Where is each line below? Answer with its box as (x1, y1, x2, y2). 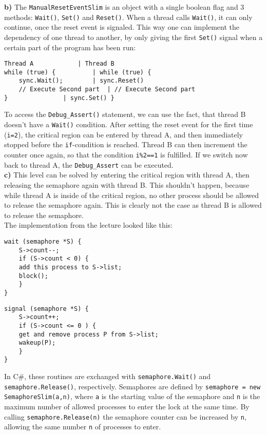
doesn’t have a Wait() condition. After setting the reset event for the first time (4, 119, 253, 130)
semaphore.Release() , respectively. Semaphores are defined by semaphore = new (4, 381, 261, 391)
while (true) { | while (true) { (4, 68, 151, 76)
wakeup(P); (18, 339, 56, 347)
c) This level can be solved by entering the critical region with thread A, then (4, 169, 250, 180)
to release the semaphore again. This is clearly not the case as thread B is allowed (4, 200, 262, 210)
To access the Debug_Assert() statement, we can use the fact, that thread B (4, 109, 246, 120)
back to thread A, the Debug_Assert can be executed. (4, 159, 174, 170)
